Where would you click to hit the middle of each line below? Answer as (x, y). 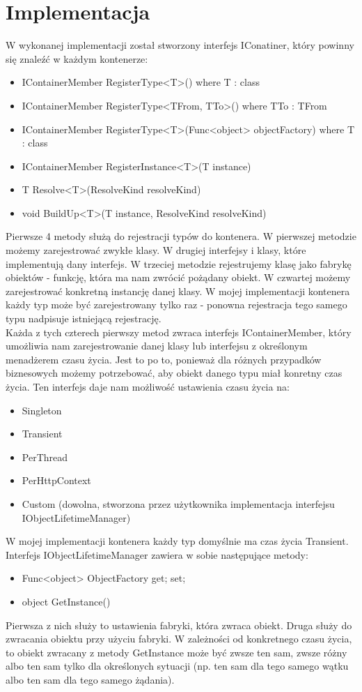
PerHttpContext (56, 480)
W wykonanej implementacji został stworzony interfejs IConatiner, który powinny (180, 45)
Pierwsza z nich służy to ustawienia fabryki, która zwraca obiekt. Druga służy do (179, 625)
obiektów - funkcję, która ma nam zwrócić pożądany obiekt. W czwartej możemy (178, 277)
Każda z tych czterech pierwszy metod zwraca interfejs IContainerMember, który (179, 332)
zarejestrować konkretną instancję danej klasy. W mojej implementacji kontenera (178, 291)
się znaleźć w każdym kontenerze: (77, 58)
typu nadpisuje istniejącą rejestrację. (84, 318)
